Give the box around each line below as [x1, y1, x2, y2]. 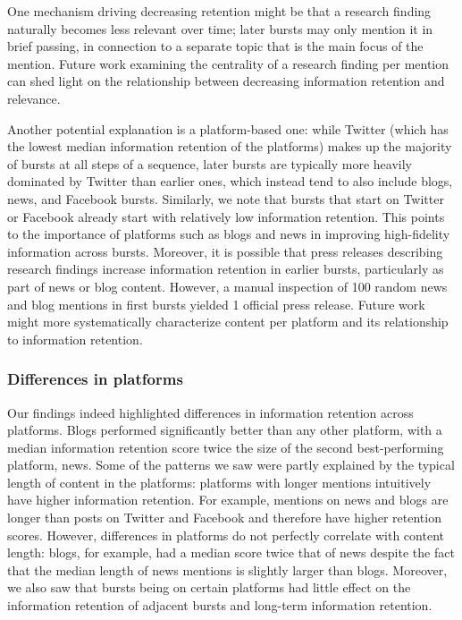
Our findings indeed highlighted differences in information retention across [7, 403, 414, 421]
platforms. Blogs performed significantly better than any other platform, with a [7, 420, 442, 439]
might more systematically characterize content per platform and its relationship [7, 312, 449, 331]
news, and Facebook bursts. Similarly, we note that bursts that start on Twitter [7, 189, 444, 208]
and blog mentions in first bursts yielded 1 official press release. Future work [7, 294, 425, 313]
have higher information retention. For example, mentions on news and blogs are [7, 490, 449, 509]
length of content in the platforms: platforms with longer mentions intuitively [7, 472, 432, 491]
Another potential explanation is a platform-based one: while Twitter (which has [7, 119, 449, 138]
